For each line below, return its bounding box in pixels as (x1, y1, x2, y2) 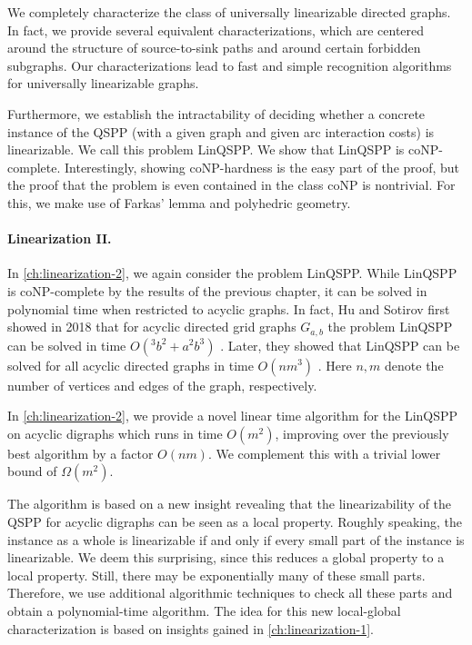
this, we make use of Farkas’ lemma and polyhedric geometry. (7, 193, 351, 212)
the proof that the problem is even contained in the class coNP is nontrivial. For (7, 175, 456, 194)
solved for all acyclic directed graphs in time (7, 355, 254, 374)
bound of (7, 461, 57, 481)
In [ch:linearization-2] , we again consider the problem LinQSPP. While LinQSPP (7, 263, 457, 283)
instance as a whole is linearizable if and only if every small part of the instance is (7, 530, 465, 549)
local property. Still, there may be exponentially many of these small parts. (7, 565, 426, 584)
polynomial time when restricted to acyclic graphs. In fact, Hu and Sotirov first (7, 299, 450, 318)
